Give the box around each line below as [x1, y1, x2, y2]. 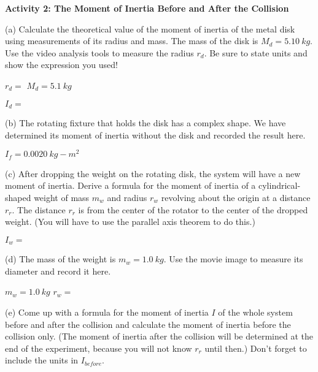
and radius [107, 191, 147, 203]
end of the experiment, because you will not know [5, 341, 192, 354]
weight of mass [34, 191, 90, 203]
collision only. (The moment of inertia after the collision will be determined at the [5, 330, 313, 343]
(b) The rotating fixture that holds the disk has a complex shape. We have [5, 116, 286, 129]
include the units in [5, 354, 79, 366]
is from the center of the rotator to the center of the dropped [78, 203, 308, 216]
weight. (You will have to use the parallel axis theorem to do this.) [5, 215, 255, 228]
